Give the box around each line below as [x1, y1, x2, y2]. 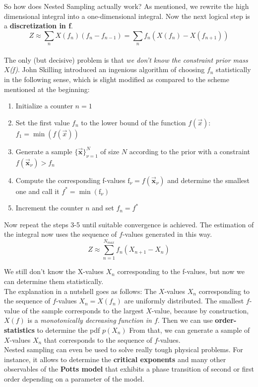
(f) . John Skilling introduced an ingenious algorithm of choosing [9, 64, 205, 75]
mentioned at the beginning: [4, 84, 90, 94]
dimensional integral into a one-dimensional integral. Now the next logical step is [4, 10, 250, 21]
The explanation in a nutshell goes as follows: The [4, 286, 157, 296]
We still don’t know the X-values [4, 266, 104, 277]
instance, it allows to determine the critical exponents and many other [4, 354, 226, 364]
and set [92, 202, 114, 213]
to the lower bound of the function [81, 117, 186, 127]
